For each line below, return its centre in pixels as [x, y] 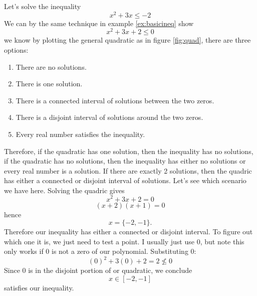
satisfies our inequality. [39, 288]
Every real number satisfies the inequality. [80, 134]
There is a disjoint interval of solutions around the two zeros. [109, 117]
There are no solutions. [51, 66]
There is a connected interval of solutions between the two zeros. [115, 100]
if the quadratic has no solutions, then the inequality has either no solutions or [125, 161]
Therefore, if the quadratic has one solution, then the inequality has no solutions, [129, 151]
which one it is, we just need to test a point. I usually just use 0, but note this [124, 241]
